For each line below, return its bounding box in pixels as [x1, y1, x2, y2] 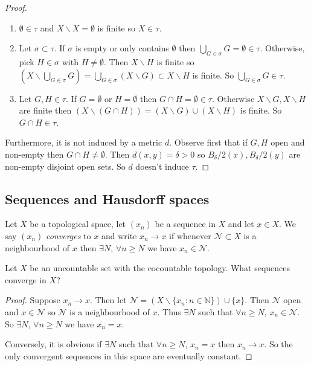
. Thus [157, 305, 181, 318]
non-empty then [5, 147, 64, 160]
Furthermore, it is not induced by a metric [5, 136, 162, 149]
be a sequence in [155, 217, 216, 230]
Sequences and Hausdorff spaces [5, 189, 210, 208]
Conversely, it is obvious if [5, 338, 102, 350]
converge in [5, 273, 46, 286]
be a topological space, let [30, 217, 126, 230]
